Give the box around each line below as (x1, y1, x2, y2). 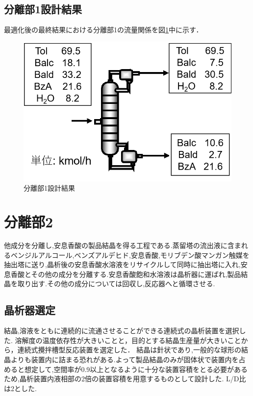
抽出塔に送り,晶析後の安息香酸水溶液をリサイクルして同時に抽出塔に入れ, (4, 259, 241, 270)
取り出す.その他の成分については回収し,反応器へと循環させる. (17, 278, 215, 289)
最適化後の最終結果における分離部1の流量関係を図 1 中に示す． (4, 25, 203, 35)
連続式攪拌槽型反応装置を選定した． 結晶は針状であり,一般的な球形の (17, 345, 241, 355)
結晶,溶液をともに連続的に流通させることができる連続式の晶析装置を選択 (4, 325, 239, 336)
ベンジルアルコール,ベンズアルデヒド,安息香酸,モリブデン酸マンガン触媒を (10, 249, 250, 260)
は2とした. (4, 383, 37, 393)
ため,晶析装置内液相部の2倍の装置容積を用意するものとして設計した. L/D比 (4, 373, 246, 384)
